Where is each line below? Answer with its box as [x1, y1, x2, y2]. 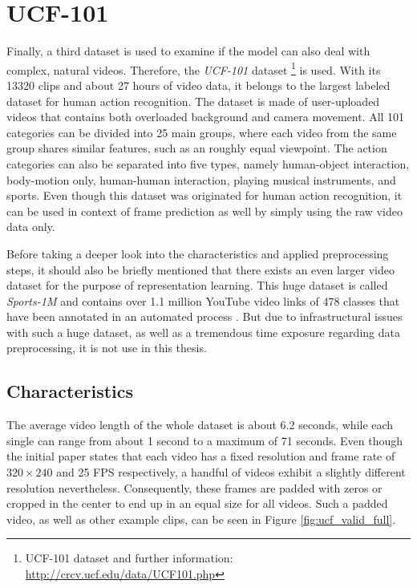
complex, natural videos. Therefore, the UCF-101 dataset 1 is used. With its [6, 59, 381, 78]
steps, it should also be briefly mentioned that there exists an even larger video [6, 261, 395, 278]
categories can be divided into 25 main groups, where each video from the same [6, 124, 397, 140]
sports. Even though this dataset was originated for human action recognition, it [6, 187, 403, 204]
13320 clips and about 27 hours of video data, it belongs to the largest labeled [6, 76, 391, 93]
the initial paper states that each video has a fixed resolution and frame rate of [6, 448, 395, 464]
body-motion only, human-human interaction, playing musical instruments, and [6, 171, 396, 188]
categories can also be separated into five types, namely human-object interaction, [6, 155, 410, 172]
